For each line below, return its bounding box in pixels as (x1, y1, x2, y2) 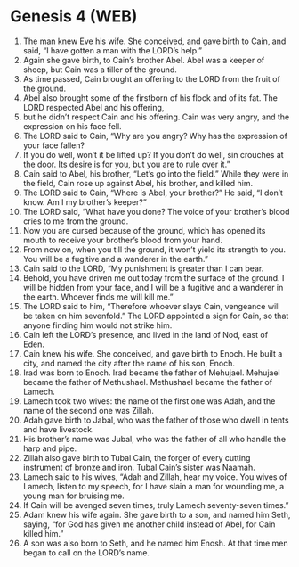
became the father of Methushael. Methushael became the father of (22, 376, 273, 387)
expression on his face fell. (22, 120, 123, 131)
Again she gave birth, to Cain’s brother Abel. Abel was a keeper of (22, 54, 265, 65)
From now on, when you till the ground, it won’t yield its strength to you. (22, 243, 287, 255)
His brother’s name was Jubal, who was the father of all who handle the (22, 433, 287, 444)
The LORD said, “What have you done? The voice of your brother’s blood (22, 206, 290, 217)
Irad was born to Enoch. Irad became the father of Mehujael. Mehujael (22, 367, 280, 378)
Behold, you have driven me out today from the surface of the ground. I (22, 272, 285, 283)
